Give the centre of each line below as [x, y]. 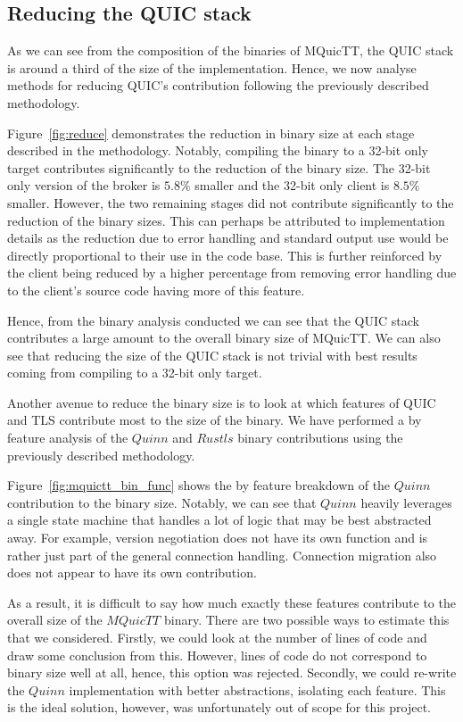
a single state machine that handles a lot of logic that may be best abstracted [219, 520]
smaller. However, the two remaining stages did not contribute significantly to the [231, 202]
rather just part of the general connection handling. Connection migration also [222, 555]
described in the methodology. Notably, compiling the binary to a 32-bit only [218, 150]
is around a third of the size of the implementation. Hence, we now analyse [212, 67]
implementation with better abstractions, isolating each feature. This [257, 689]
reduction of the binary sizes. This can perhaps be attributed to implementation [226, 220]
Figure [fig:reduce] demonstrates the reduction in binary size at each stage [211, 133]
